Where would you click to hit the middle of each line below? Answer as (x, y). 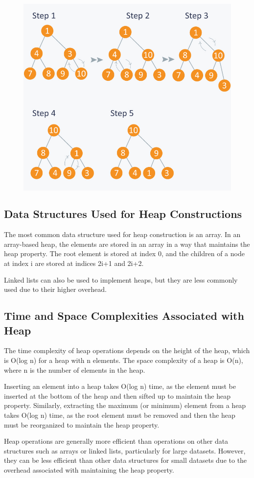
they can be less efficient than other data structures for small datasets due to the (126, 460)
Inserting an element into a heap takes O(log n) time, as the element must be (120, 386)
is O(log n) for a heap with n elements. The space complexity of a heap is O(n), (124, 360)
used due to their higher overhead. (55, 289)
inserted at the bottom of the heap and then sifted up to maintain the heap (117, 395)
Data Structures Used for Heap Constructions (123, 214)
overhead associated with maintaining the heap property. (89, 469)
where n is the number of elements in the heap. (75, 370)
